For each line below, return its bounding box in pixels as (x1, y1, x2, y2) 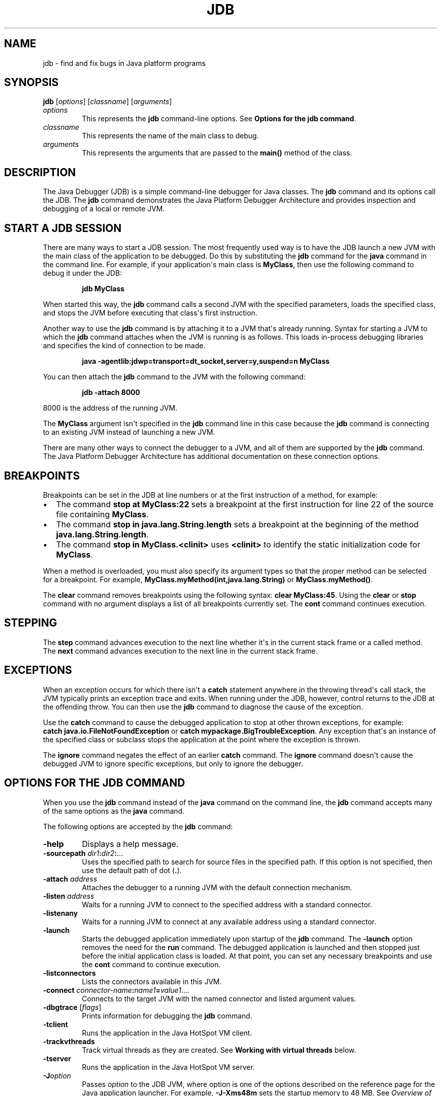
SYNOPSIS (4, 76, 59, 89)
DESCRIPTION (4, 166, 76, 179)
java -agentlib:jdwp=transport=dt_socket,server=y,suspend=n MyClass (82, 357, 330, 366)
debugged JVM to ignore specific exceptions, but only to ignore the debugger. (43, 759, 303, 768)
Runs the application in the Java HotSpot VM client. (82, 1028, 252, 1037)
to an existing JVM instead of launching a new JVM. (43, 428, 215, 437)
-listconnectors (43, 968, 96, 977)
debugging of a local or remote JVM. (43, 204, 165, 213)
